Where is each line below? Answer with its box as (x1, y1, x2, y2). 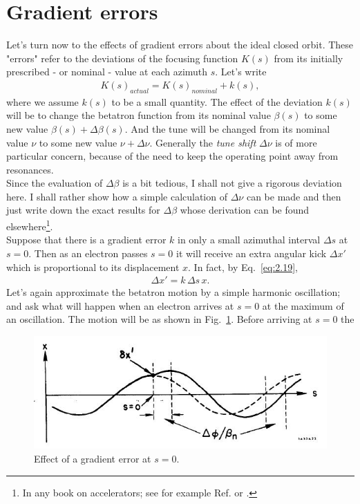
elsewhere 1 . (6, 217, 53, 233)
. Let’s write (215, 64, 267, 79)
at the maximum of (262, 298, 344, 312)
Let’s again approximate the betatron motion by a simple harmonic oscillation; (6, 285, 341, 299)
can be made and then (246, 189, 341, 203)
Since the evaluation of (6, 176, 103, 190)
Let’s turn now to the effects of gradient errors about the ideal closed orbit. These (6, 37, 354, 52)
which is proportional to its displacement (6, 259, 180, 274)
